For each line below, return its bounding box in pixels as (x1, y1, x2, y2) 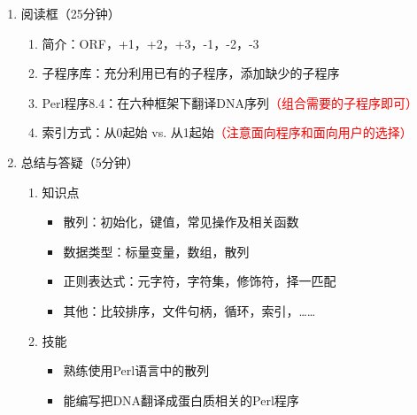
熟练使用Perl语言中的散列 (63, 361, 210, 380)
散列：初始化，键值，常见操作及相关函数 (63, 212, 299, 231)
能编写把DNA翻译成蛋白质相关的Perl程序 (63, 390, 299, 409)
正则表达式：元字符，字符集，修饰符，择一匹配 (63, 272, 336, 290)
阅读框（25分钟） (20, 4, 120, 22)
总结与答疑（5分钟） (20, 152, 139, 171)
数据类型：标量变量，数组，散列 (63, 242, 250, 260)
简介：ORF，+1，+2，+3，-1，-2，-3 (42, 34, 259, 52)
